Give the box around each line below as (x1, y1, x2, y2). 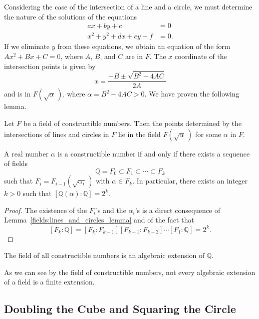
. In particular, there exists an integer (132, 175, 248, 186)
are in (125, 50, 143, 61)
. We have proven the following (144, 88, 239, 99)
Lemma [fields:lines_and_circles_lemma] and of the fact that (4, 214, 194, 225)
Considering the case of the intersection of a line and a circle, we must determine (4, 1, 252, 11)
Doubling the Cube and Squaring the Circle (4, 301, 236, 316)
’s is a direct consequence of (135, 204, 220, 215)
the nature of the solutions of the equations (4, 11, 137, 21)
